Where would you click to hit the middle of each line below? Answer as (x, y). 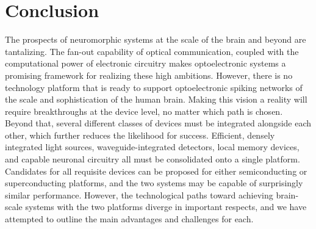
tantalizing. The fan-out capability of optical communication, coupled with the (152, 51)
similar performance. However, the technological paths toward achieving (139, 194)
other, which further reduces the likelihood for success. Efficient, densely (140, 135)
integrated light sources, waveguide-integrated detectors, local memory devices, (152, 147)
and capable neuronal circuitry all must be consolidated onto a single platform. (153, 159)
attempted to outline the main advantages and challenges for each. (129, 219)
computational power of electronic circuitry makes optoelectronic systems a (145, 63)
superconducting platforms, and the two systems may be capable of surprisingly (154, 183)
